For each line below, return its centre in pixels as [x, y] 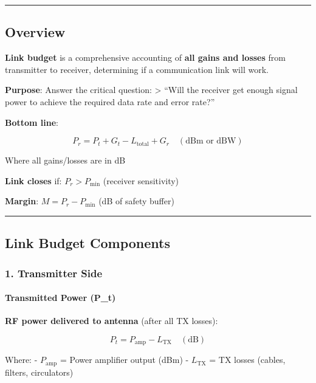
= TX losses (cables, [247, 360]
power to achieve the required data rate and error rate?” [110, 101]
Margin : [22, 201]
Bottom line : [32, 122]
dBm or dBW [211, 141]
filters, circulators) [39, 372]
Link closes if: [33, 180]
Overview [35, 32]
